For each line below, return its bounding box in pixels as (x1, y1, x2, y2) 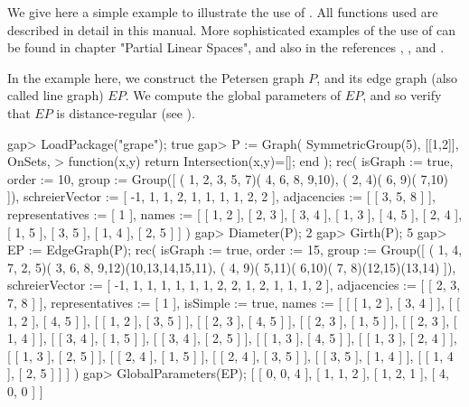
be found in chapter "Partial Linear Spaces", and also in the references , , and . (7, 38, 445, 57)
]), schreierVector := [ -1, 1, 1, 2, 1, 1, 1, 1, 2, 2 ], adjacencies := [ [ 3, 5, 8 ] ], (7, 187, 436, 206)
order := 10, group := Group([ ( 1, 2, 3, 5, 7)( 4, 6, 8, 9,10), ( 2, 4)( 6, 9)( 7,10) (7, 169, 448, 188)
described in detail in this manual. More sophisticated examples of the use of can (7, 20, 455, 39)
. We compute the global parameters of (125, 86, 342, 105)
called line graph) (7, 86, 104, 105)
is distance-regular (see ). (56, 103, 195, 122)
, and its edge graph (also (316, 68, 458, 87)
